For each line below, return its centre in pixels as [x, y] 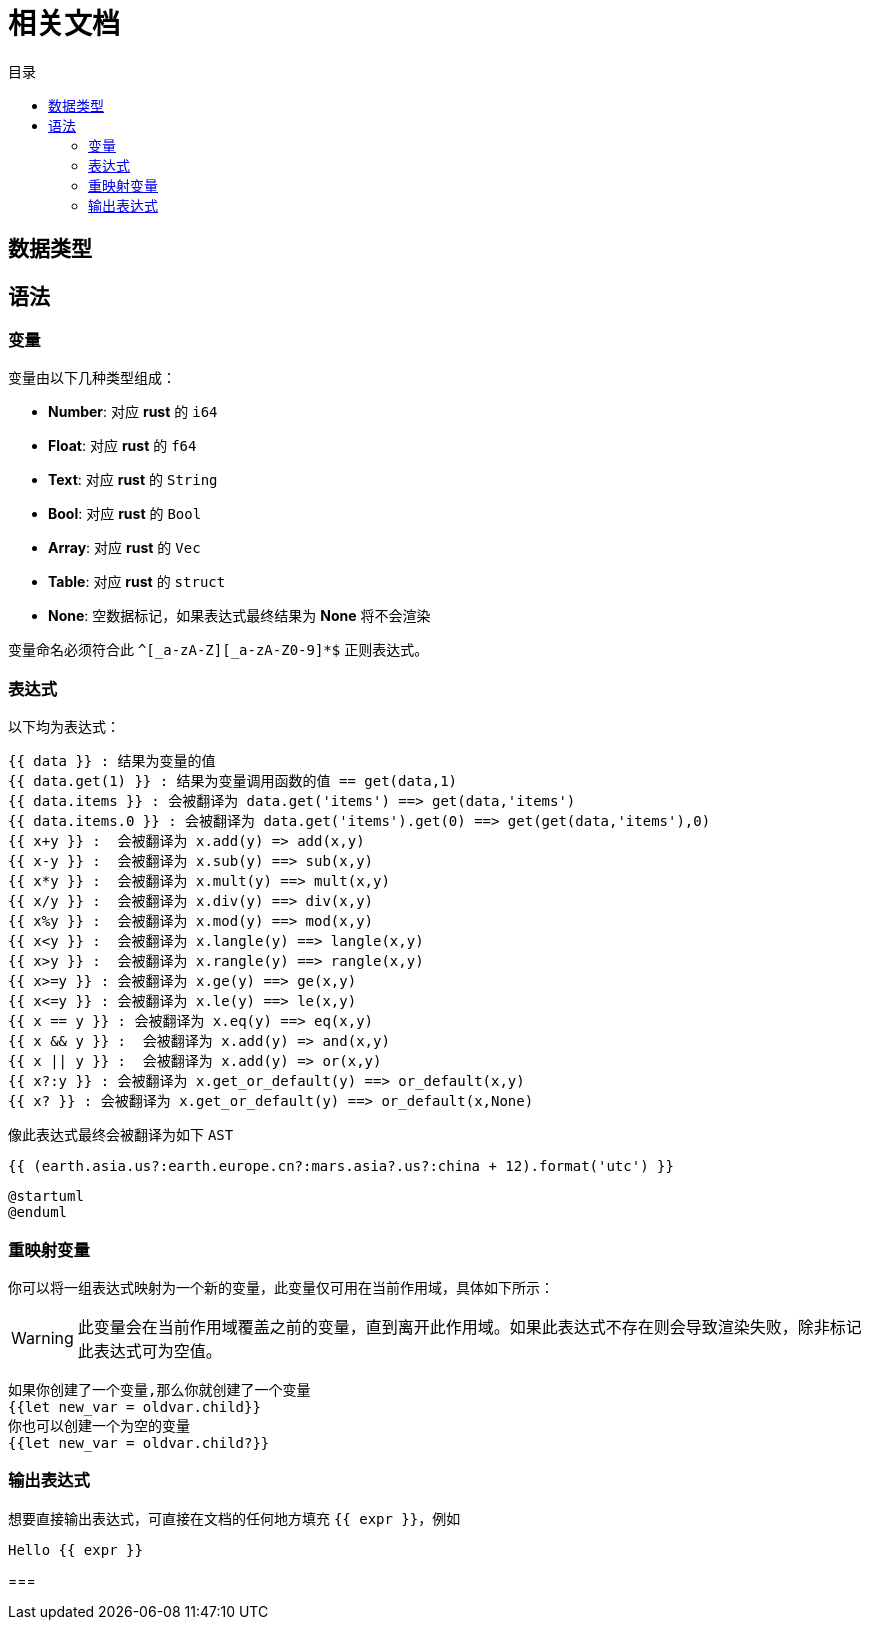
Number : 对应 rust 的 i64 [133, 412]
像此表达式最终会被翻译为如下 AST [121, 1135]
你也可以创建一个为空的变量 [99, 1425]
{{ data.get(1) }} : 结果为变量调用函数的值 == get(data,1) [233, 781]
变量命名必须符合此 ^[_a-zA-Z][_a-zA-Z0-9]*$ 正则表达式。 [218, 650]
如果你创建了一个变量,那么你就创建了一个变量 [159, 1389]
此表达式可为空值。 [149, 1350]
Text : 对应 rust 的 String [133, 480]
